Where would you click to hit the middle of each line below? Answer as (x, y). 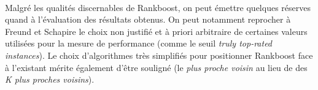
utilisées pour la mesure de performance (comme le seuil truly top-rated (139, 43)
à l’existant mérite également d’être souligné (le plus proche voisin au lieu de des (156, 67)
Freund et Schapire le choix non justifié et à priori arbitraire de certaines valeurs (156, 31)
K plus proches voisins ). (50, 79)
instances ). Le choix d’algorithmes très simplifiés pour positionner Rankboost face (159, 55)
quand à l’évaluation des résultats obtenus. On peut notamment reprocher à (148, 19)
